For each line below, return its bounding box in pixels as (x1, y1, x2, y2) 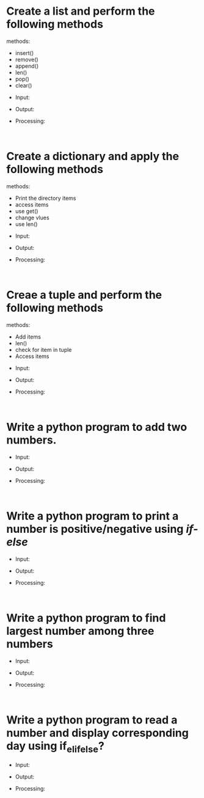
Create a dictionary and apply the (6, 150, 179, 163)
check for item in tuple (15, 346, 72, 353)
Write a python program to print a (6, 509, 179, 523)
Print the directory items (15, 194, 76, 202)
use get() (15, 207, 38, 214)
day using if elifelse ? (6, 739, 105, 755)
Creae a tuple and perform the (6, 288, 162, 302)
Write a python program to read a (6, 713, 178, 727)
